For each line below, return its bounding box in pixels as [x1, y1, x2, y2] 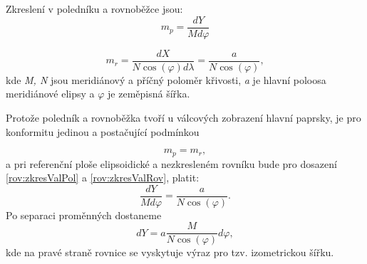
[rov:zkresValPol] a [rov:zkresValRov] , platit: [6, 170, 200, 185]
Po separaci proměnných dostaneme [6, 207, 162, 222]
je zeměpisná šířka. [108, 86, 190, 101]
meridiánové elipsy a [6, 86, 95, 101]
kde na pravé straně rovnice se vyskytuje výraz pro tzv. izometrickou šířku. [6, 245, 334, 260]
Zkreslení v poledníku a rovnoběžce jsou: [6, 1, 183, 16]
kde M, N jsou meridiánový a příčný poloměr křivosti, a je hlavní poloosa [6, 72, 326, 87]
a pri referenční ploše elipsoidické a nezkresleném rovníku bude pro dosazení [6, 156, 337, 171]
